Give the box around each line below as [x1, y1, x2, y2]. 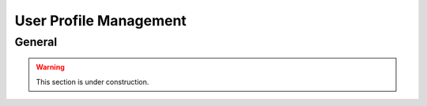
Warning [36, 62, 65, 72]
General [14, 35, 58, 49]
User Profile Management [14, 12, 187, 29]
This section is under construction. [36, 77, 149, 86]
